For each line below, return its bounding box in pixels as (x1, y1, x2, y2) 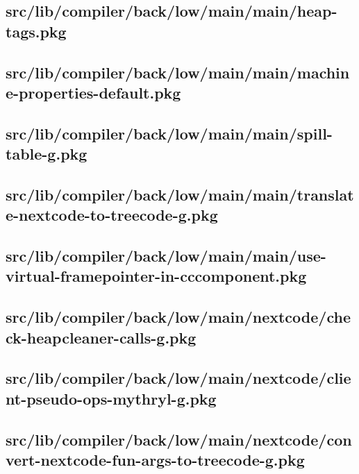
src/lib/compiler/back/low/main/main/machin (6, 61, 350, 83)
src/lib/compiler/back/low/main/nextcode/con (6, 428, 352, 450)
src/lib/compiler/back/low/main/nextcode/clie (6, 367, 351, 389)
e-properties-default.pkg (6, 81, 181, 103)
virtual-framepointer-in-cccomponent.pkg (6, 265, 307, 287)
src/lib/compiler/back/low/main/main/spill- (6, 122, 333, 144)
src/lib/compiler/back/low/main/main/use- (6, 245, 326, 266)
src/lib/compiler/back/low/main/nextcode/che (6, 306, 351, 328)
